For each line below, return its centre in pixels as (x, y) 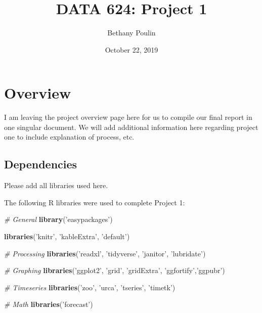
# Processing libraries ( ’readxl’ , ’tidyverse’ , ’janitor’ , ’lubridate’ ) (105, 253)
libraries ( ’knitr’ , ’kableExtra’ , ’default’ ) (67, 236)
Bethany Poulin (132, 33)
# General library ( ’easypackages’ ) (58, 219)
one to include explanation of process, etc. (69, 137)
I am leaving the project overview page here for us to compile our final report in (128, 117)
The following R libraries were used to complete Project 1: (95, 202)
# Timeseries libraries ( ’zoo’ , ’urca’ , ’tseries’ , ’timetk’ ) (90, 287)
